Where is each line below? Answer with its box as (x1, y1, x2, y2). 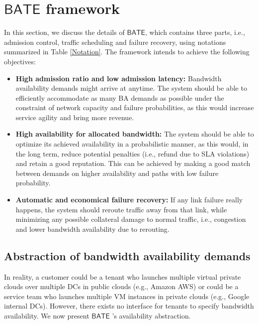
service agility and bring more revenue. (15, 112, 134, 122)
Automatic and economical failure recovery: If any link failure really (15, 194, 243, 205)
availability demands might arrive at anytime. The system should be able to (15, 83, 247, 93)
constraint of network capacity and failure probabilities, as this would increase (15, 102, 254, 113)
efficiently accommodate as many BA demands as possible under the (15, 92, 224, 103)
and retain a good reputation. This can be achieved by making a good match (15, 158, 251, 168)
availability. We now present (4, 310, 89, 321)
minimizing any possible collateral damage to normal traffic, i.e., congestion (15, 214, 246, 224)
